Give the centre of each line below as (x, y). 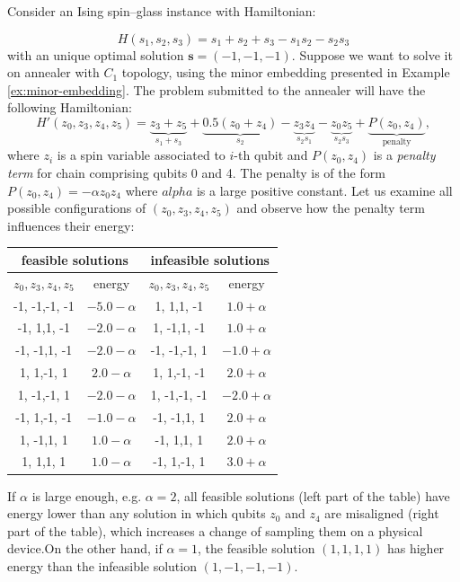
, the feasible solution (257, 548)
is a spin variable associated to (141, 155)
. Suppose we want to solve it (372, 54)
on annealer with (53, 72)
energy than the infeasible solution (102, 565)
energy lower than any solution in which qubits (137, 513)
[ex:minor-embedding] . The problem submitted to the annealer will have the (217, 89)
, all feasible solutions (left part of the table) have (313, 495)
